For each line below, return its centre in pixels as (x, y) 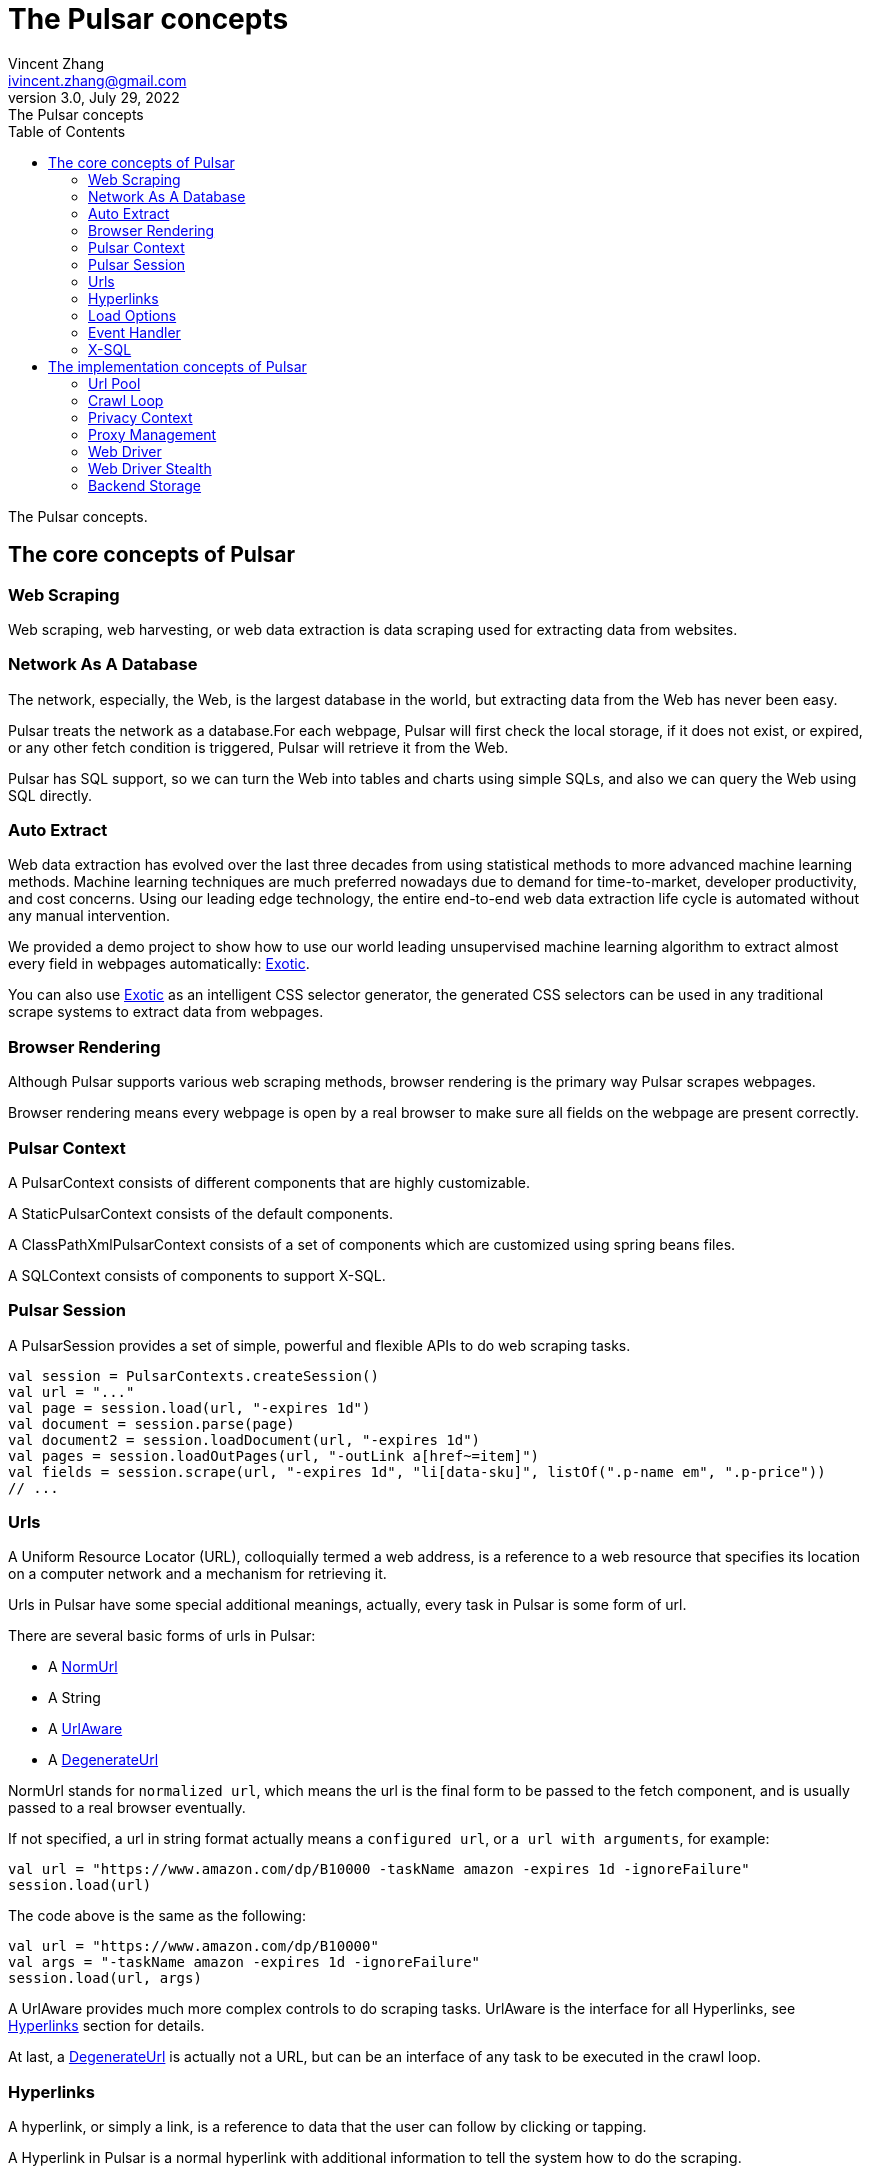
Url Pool (114, 383)
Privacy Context (140, 417)
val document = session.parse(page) (151, 1423)
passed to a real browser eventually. (127, 1808)
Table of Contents (67, 131)
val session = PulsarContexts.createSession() (193, 1375)
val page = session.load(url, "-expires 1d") (189, 1407)
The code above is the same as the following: (157, 1916)
